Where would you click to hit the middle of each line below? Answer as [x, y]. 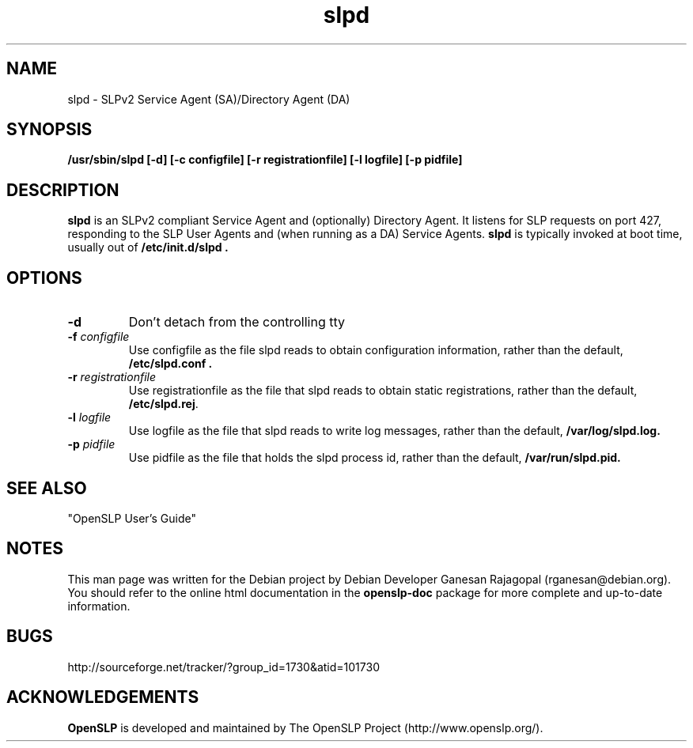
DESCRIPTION [63, 190]
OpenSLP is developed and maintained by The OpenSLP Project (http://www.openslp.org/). [305, 727]
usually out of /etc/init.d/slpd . [148, 247]
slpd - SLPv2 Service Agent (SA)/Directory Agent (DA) [209, 99]
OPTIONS [44, 278]
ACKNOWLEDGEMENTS [103, 697]
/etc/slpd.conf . [170, 364]
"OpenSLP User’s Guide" [132, 518]
